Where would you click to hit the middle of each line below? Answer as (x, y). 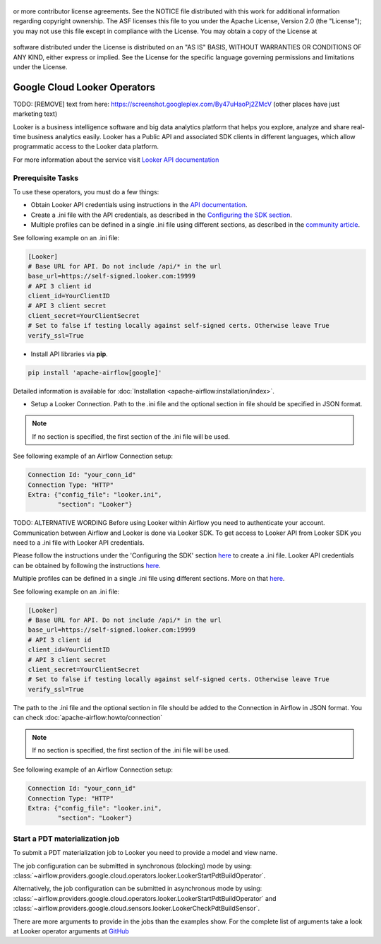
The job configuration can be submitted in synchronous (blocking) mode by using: (132, 866)
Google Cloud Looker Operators (84, 87)
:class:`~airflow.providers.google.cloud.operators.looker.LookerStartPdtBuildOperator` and (145, 898)
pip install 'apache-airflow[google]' (95, 372)
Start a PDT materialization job (66, 839)
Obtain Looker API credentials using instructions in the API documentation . (139, 205)
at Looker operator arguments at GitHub (71, 931)
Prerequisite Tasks (46, 178)
